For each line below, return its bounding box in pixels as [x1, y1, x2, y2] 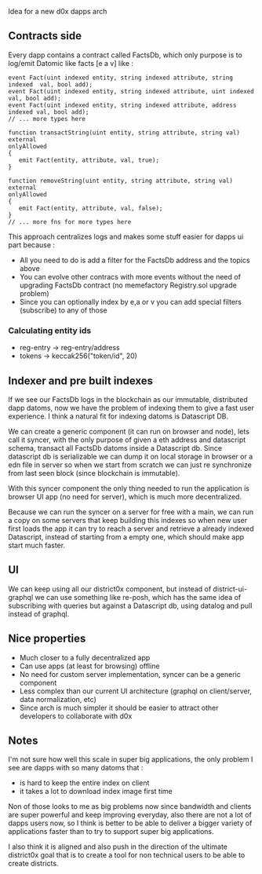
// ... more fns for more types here [8, 218, 132, 226]
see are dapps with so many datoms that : [8, 763, 144, 773]
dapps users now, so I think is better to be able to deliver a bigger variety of [8, 818, 253, 828]
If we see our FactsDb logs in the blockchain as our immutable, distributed [8, 394, 249, 404]
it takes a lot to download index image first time [19, 787, 173, 796]
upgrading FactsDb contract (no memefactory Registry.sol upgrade [19, 280, 237, 290]
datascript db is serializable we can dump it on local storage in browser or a [8, 452, 253, 461]
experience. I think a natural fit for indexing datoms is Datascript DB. [8, 411, 229, 421]
